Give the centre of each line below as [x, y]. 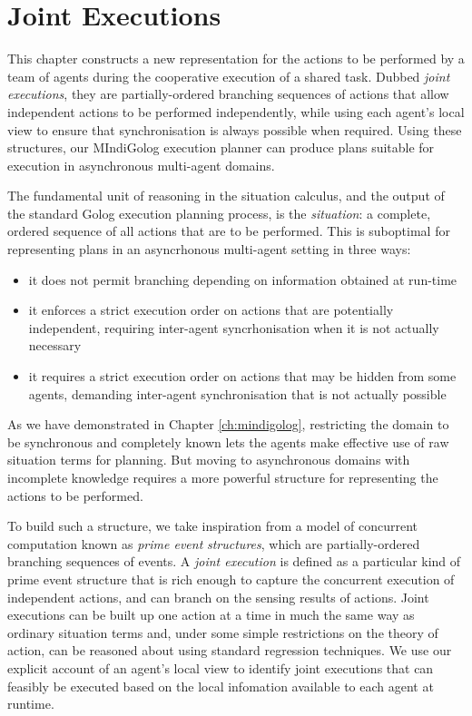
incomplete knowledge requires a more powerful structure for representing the [223, 477]
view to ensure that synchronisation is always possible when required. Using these [235, 129]
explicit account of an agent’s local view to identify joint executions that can [221, 667]
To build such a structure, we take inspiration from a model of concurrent [212, 526]
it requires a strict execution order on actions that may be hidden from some [242, 376]
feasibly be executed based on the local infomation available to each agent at [221, 686]
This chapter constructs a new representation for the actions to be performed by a [236, 59]
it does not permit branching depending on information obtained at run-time [243, 279]
